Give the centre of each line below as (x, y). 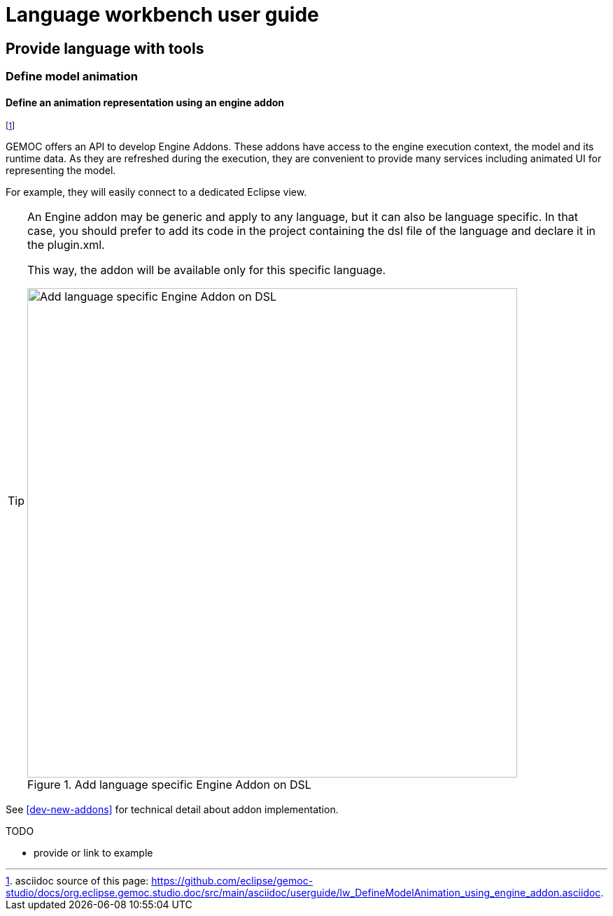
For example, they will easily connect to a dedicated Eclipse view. (156, 192)
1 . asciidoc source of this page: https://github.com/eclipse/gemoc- (160, 881)
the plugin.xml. (66, 245)
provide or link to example (93, 853)
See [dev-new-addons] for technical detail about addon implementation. (172, 810)
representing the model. (61, 171)
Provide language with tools (105, 48)
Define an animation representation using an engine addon (145, 102)
